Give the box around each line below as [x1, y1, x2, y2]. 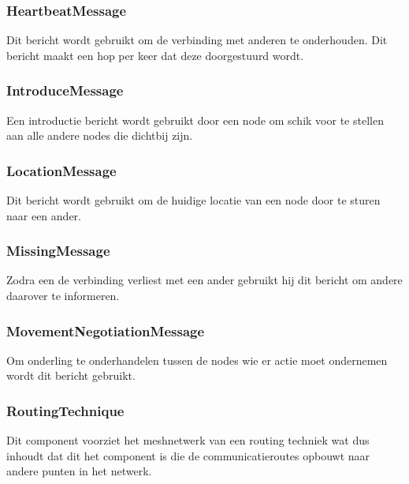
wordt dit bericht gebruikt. [6, 367, 136, 384]
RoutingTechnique [6, 400, 125, 420]
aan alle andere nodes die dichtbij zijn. [6, 127, 193, 144]
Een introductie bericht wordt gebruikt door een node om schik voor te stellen [6, 111, 384, 128]
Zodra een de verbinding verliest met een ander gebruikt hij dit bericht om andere [6, 272, 403, 288]
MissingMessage [6, 241, 110, 261]
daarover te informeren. [6, 287, 120, 304]
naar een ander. [6, 207, 81, 223]
